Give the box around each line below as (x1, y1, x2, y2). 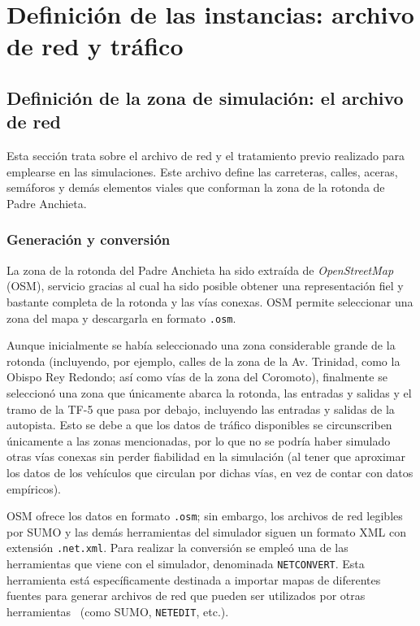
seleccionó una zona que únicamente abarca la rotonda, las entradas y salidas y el (6, 384, 412, 401)
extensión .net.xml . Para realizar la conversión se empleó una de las (6, 539, 349, 556)
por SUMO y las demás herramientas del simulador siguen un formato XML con (6, 523, 406, 540)
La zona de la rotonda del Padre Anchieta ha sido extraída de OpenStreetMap (6, 261, 394, 278)
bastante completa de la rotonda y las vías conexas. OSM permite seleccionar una (6, 293, 414, 310)
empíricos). (6, 480, 62, 497)
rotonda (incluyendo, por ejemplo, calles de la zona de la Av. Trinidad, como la (6, 352, 401, 369)
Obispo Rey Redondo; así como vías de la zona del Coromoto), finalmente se (6, 368, 388, 385)
